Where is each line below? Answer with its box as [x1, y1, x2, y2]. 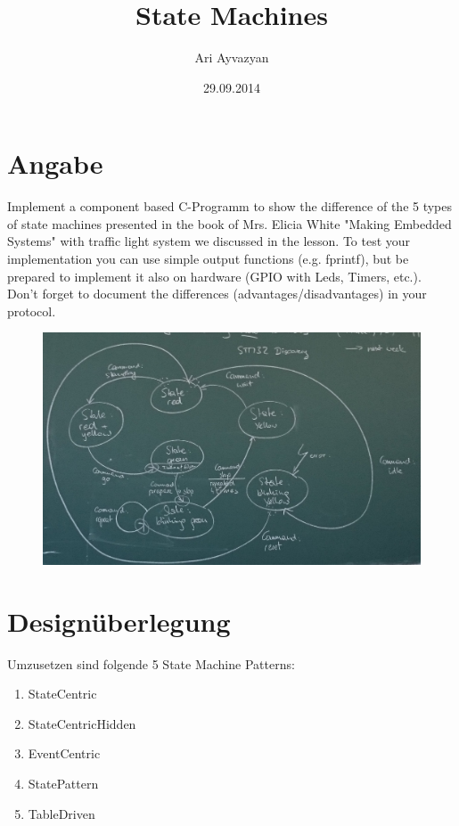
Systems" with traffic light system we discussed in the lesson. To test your [7, 232, 411, 250]
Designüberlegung [7, 602, 231, 639]
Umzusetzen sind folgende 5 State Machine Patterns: [7, 654, 295, 673]
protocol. [7, 301, 56, 320]
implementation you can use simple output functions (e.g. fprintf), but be [7, 249, 409, 268]
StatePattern [28, 773, 99, 792]
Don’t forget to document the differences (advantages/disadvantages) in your [7, 284, 427, 303]
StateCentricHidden [28, 714, 136, 732]
